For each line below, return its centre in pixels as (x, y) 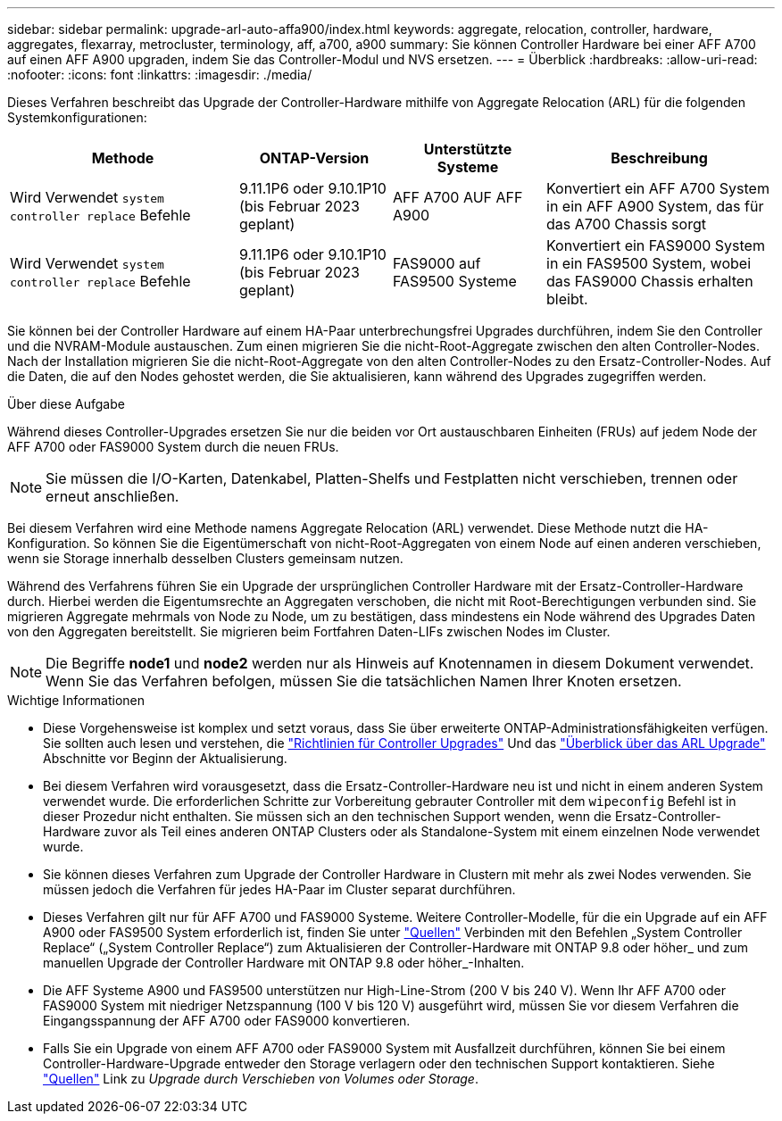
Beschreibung (659, 158)
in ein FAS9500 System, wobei (649, 263)
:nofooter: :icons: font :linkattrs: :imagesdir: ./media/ (160, 75)
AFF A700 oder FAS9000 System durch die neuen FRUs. (173, 447)
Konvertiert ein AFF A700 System (658, 188)
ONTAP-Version (314, 158)
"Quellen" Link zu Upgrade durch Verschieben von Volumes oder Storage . (261, 1079)
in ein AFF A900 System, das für (655, 206)
